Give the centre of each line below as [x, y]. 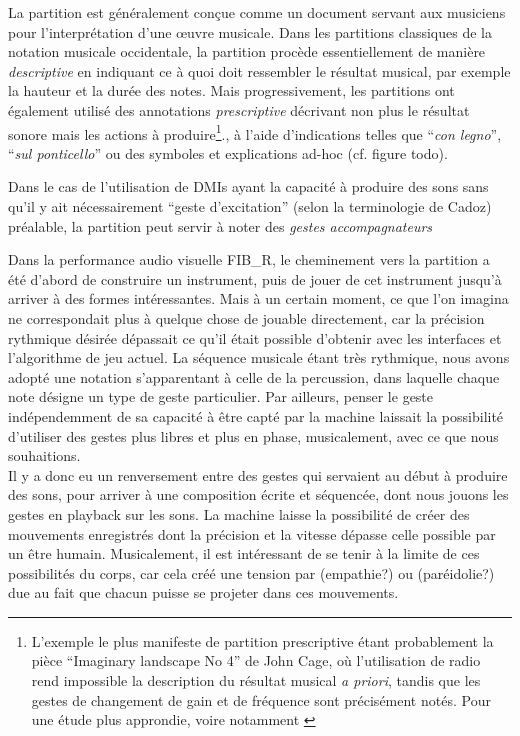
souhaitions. [44, 455]
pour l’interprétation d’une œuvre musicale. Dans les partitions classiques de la [250, 31]
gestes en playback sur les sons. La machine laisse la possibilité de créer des [239, 513]
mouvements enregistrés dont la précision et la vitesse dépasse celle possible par [252, 533]
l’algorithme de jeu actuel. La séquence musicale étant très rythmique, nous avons [259, 357]
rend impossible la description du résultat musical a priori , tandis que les [256, 680]
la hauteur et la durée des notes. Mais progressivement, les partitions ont [231, 90]
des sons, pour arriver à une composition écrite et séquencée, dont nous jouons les [258, 494]
